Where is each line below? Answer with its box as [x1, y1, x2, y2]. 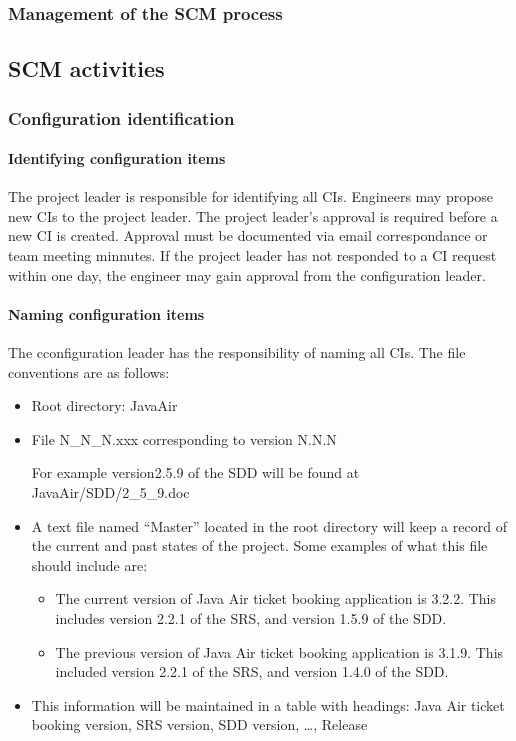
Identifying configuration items [8, 148, 226, 169]
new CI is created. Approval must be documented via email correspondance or [8, 225, 488, 246]
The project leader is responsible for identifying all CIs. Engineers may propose [8, 186, 494, 207]
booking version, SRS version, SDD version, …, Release [31, 714, 368, 735]
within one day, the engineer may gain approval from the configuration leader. [8, 264, 486, 285]
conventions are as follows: [8, 361, 170, 382]
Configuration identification [8, 105, 235, 130]
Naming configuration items [8, 303, 205, 324]
